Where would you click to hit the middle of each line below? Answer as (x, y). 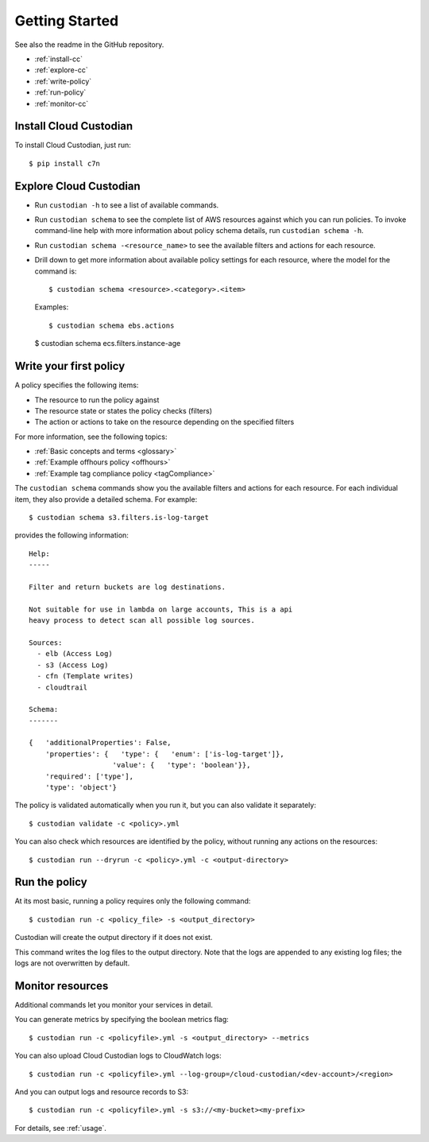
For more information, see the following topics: (91, 437)
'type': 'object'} (81, 788)
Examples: (52, 307)
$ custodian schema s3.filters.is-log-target (119, 518)
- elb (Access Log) (75, 654)
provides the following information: (71, 535)
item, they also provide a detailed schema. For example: (106, 499)
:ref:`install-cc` (59, 59)
